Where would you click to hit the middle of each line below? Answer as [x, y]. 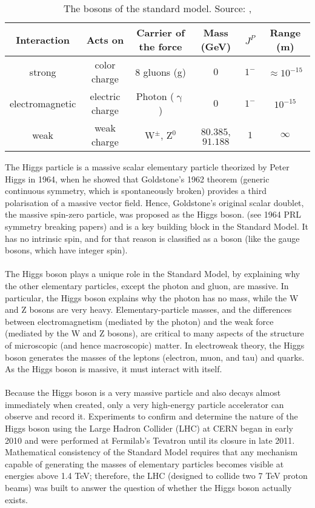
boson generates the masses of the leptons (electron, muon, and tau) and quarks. [155, 357]
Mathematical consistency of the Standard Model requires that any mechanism [151, 452]
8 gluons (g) [161, 72]
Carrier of [161, 32]
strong [43, 72]
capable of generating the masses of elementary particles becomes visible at [144, 463]
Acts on [105, 39]
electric [105, 96]
